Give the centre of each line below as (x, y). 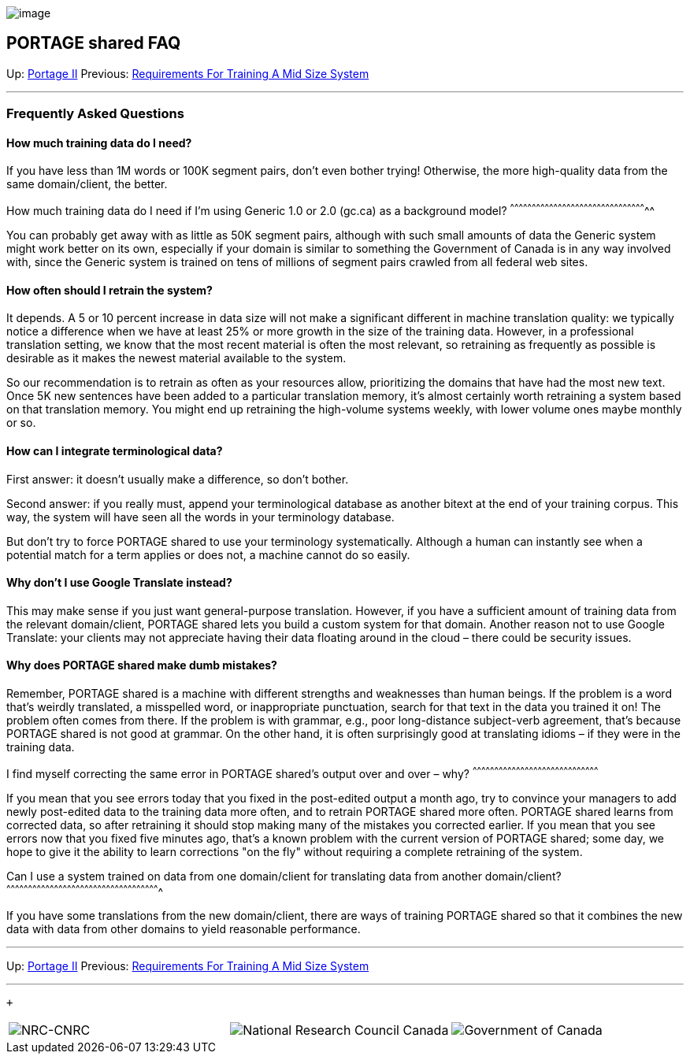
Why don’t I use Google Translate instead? (119, 583)
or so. (21, 423)
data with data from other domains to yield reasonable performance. (184, 929)
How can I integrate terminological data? (115, 450)
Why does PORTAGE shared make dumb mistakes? (142, 665)
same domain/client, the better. (87, 184)
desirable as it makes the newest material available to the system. (176, 358)
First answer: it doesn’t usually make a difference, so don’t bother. (178, 479)
